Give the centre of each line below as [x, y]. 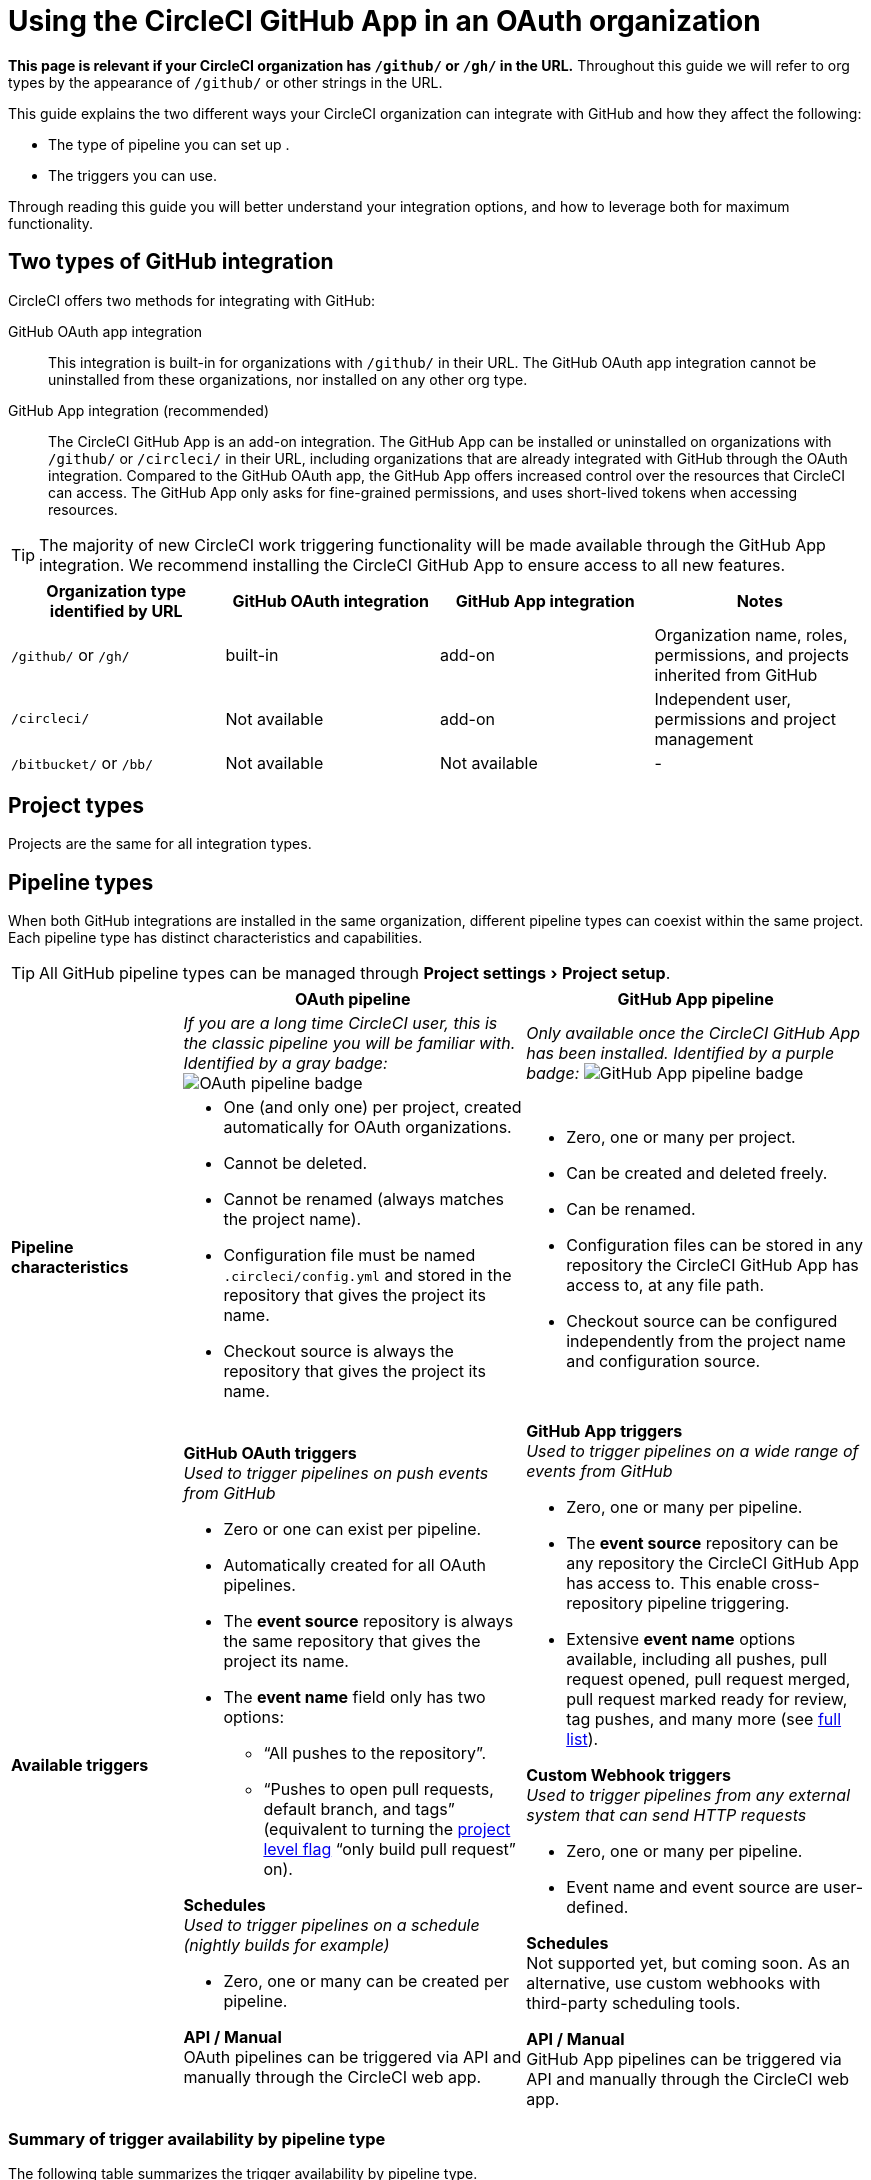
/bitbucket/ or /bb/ [82, 762]
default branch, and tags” [359, 1809]
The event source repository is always [368, 1621]
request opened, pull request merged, [708, 1679]
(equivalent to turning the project [387, 1829]
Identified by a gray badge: [285, 1063]
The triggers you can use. [132, 175]
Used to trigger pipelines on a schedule [331, 1925]
